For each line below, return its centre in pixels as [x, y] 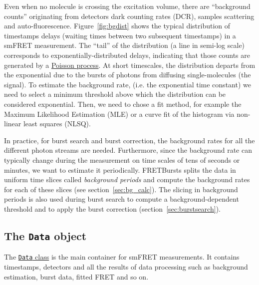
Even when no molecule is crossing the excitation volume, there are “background [127, 6]
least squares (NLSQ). [57, 124]
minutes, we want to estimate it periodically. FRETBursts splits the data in [120, 169]
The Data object [45, 235]
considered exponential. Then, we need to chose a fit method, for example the [123, 104]
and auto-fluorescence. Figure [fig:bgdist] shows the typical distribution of [117, 26]
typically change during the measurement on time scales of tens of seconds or [122, 159]
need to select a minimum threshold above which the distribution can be [115, 94]
